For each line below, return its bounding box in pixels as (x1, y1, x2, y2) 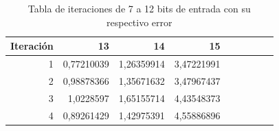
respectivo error (107, 14, 172, 29)
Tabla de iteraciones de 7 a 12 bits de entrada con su (27, 1, 251, 15)
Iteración (10, 39, 54, 53)
